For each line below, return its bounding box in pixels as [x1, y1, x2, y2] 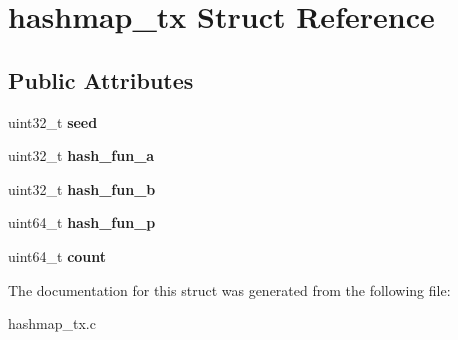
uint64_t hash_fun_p [8, 212, 156, 233]
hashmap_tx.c [8, 313, 96, 334]
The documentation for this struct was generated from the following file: [8, 279, 451, 300]
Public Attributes [8, 64, 194, 95]
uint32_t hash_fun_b [8, 178, 156, 199]
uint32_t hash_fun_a [8, 145, 155, 166]
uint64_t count [8, 245, 107, 266]
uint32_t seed [8, 111, 98, 132]
